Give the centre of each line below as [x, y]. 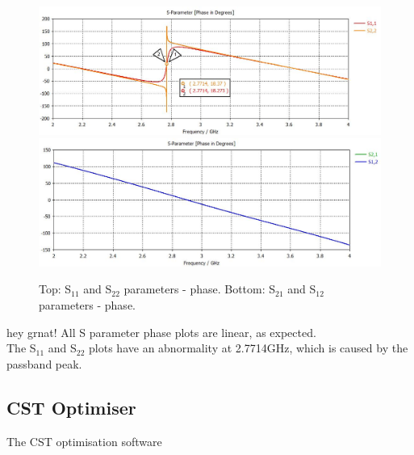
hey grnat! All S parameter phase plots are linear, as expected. [161, 332]
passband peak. [44, 363]
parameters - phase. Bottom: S [200, 289]
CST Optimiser [71, 407]
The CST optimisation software [84, 441]
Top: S [55, 289]
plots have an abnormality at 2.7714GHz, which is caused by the [249, 348]
